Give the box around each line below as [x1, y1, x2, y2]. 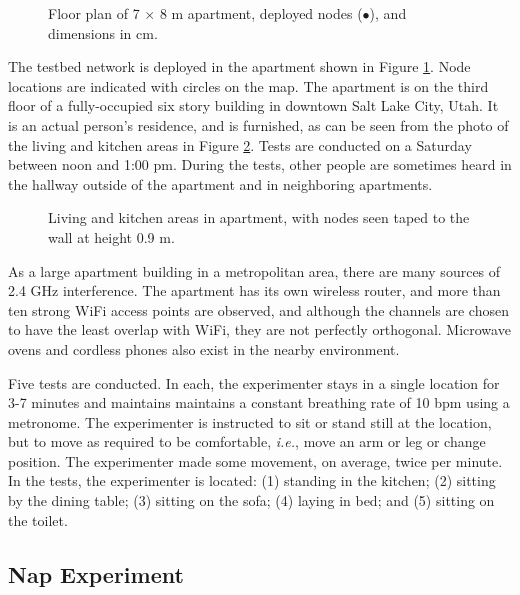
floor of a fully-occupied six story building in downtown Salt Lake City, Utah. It [8, 95, 499, 116]
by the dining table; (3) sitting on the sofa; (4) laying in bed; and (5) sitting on [8, 490, 495, 511]
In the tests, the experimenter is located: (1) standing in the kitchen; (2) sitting [8, 470, 496, 491]
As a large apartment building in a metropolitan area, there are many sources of [8, 260, 501, 281]
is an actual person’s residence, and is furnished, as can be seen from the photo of [8, 114, 509, 135]
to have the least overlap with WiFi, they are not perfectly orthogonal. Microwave [8, 319, 511, 340]
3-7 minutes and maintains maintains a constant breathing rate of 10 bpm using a [8, 392, 510, 413]
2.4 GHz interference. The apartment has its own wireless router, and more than [8, 280, 501, 301]
